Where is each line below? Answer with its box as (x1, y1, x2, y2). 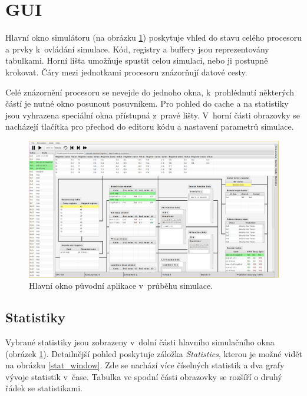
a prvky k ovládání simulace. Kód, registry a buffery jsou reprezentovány (5, 42, 269, 55)
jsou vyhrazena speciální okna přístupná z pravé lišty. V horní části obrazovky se (5, 108, 301, 121)
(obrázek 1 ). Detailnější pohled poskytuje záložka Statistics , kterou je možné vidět (5, 347, 302, 359)
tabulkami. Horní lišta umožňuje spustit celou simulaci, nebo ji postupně (5, 54, 268, 67)
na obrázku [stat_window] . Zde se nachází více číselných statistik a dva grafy (5, 359, 285, 371)
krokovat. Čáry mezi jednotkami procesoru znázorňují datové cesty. (5, 65, 247, 78)
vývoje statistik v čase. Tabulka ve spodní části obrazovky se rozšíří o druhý (5, 370, 282, 382)
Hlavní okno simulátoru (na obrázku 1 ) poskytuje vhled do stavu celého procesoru (5, 31, 302, 44)
